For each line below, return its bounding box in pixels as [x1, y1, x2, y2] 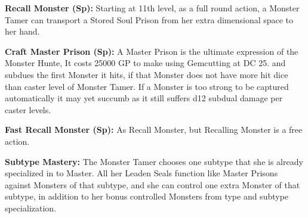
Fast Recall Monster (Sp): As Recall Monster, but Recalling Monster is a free [5, 123, 303, 136]
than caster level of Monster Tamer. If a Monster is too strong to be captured [5, 80, 289, 92]
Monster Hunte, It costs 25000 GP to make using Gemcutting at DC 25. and [5, 57, 286, 69]
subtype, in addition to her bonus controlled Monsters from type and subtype [5, 190, 289, 203]
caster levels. [5, 103, 51, 116]
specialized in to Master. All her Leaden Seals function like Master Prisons [5, 167, 278, 179]
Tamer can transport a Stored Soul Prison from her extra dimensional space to [5, 13, 294, 26]
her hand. [5, 25, 40, 38]
